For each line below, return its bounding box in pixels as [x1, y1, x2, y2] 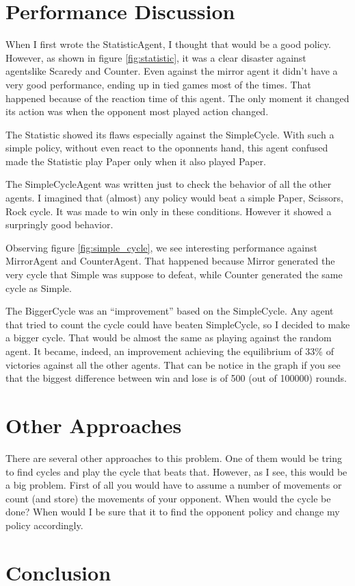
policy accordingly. [5, 517, 83, 532]
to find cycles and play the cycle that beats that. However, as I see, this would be [5, 464, 347, 478]
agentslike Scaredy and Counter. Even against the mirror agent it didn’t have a [5, 64, 338, 78]
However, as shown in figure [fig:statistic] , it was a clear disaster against [5, 50, 306, 64]
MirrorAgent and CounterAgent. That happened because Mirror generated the [5, 254, 335, 268]
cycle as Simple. [5, 280, 72, 295]
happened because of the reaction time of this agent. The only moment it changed [5, 90, 350, 105]
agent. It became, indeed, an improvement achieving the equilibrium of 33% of [5, 344, 334, 358]
